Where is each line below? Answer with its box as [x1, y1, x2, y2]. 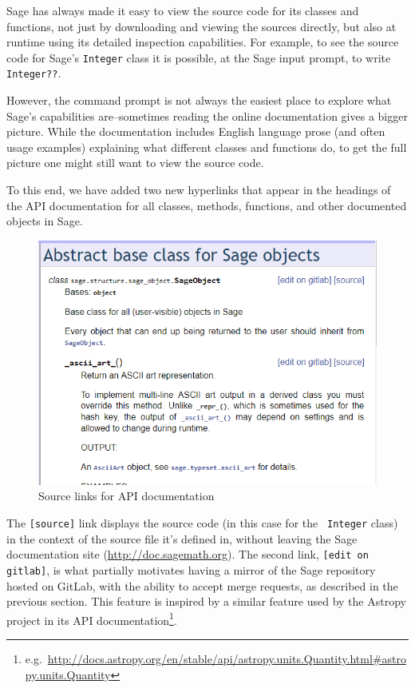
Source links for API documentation [38, 487, 215, 504]
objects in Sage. [6, 213, 83, 229]
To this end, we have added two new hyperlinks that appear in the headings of [6, 181, 391, 198]
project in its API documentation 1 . [6, 609, 177, 628]
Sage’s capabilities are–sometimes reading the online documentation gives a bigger [6, 107, 408, 124]
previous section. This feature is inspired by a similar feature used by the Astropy [6, 593, 406, 610]
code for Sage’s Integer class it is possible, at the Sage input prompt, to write [6, 49, 391, 66]
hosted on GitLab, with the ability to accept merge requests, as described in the [6, 577, 398, 594]
